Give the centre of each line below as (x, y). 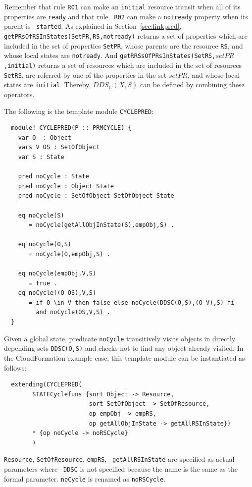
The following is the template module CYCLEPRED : (79, 111)
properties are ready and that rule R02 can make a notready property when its (126, 16)
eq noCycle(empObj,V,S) (57, 274)
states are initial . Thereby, (48, 84)
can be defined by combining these (192, 84)
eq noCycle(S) (41, 215)
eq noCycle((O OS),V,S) (57, 293)
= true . (43, 283)
